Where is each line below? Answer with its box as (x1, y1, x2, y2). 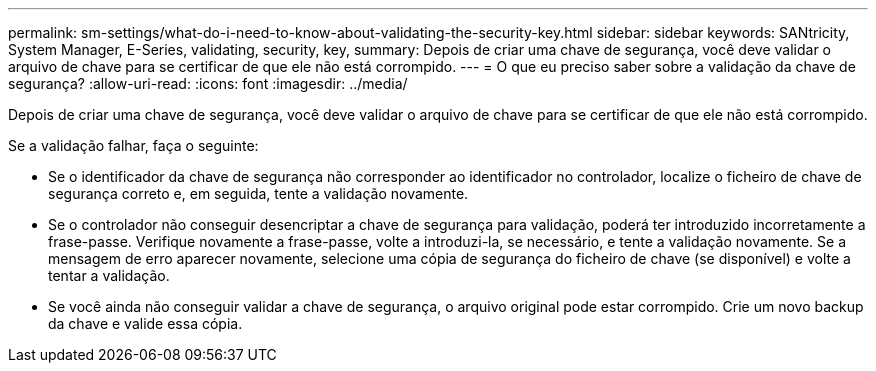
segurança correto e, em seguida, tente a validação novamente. (48, 185, 469, 202)
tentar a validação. (48, 267, 170, 284)
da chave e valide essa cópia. (48, 315, 243, 332)
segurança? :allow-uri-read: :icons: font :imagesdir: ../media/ (8, 75, 408, 92)
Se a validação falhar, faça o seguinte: (8, 137, 259, 154)
